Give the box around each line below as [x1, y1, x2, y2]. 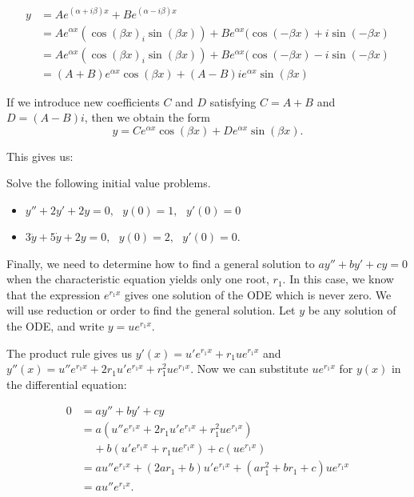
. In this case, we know [282, 271, 394, 287]
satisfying [209, 93, 257, 110]
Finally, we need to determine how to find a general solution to [6, 255, 315, 271]
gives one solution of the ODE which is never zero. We [124, 286, 392, 303]
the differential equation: [6, 375, 127, 392]
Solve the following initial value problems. [6, 174, 211, 191]
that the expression [6, 286, 101, 303]
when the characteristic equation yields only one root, [6, 271, 269, 287]
